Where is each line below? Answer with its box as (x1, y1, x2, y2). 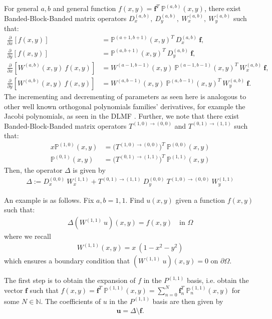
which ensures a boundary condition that (4, 255, 130, 266)
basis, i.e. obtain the (186, 275, 249, 285)
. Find (125, 194, 144, 205)
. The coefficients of (41, 295, 101, 306)
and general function (53, 3, 116, 13)
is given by (73, 164, 106, 175)
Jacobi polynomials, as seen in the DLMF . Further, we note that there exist (4, 111, 239, 121)
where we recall (4, 231, 51, 241)
